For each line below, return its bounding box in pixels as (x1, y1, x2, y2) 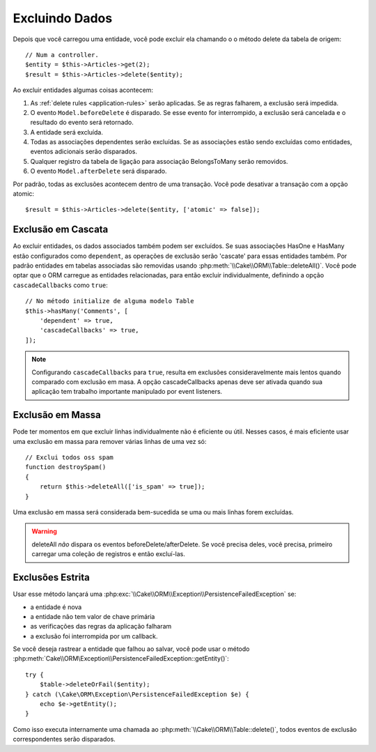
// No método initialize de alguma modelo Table (25, 297, 194, 305)
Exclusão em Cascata (13, 224, 109, 236)
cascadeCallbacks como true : (13, 281, 108, 289)
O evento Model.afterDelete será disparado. (30, 167, 167, 176)
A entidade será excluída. (30, 128, 104, 136)
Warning (31, 527, 57, 536)
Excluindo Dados (13, 10, 113, 26)
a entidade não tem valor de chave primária (30, 612, 155, 620)
